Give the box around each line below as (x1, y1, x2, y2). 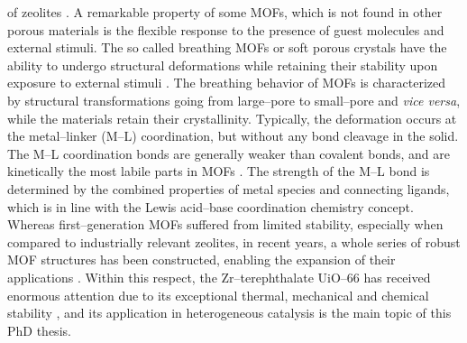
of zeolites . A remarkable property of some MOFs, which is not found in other (7, 3, 443, 21)
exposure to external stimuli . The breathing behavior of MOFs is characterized (7, 73, 446, 92)
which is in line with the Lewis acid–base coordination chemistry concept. (7, 197, 414, 216)
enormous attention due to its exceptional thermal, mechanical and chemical (7, 285, 429, 304)
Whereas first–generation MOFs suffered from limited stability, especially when (7, 215, 444, 234)
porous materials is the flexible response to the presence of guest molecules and (7, 20, 444, 39)
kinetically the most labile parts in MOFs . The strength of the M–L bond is (7, 162, 430, 181)
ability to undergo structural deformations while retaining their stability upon (7, 55, 438, 74)
